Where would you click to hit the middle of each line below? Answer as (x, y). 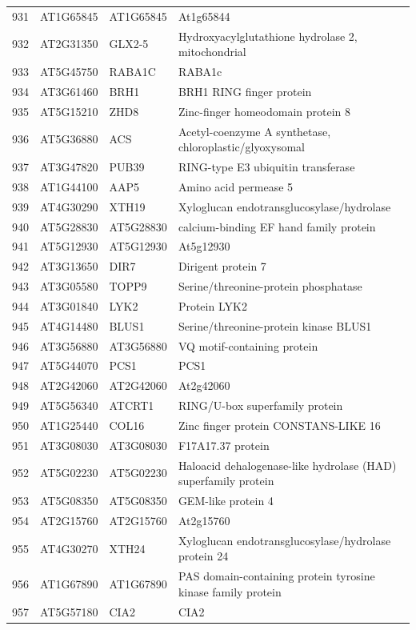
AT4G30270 (69, 548)
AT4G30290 (69, 206)
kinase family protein (230, 591)
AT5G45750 (69, 72)
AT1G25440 (69, 425)
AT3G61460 (69, 91)
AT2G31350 (69, 44)
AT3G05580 (69, 286)
